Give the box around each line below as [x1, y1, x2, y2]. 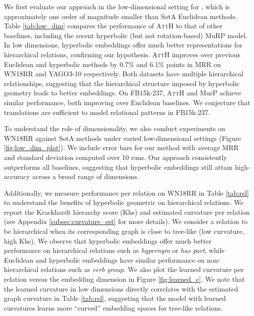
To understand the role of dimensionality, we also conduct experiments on [4, 123, 225, 134]
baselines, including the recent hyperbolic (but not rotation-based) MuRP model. [4, 30, 248, 40]
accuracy [4, 171, 30, 181]
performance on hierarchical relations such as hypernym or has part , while [4, 245, 225, 255]
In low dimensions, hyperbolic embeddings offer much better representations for [4, 40, 243, 50]
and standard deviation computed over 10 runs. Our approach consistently [4, 152, 227, 162]
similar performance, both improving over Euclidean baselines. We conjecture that [4, 97, 251, 107]
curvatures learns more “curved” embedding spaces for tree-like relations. [4, 302, 223, 313]
